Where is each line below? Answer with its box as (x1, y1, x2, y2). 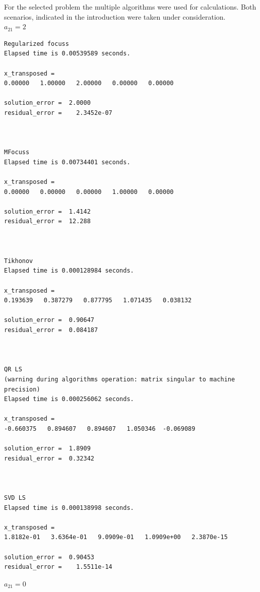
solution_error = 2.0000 (4, 99, 91, 107)
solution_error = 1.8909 (4, 445, 91, 452)
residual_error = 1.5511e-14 (4, 563, 112, 571)
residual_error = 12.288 (4, 218, 91, 225)
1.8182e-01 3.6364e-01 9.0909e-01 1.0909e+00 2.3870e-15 (4, 534, 228, 541)
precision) (4, 385, 40, 393)
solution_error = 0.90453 (4, 553, 94, 561)
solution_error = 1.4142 (4, 208, 91, 215)
